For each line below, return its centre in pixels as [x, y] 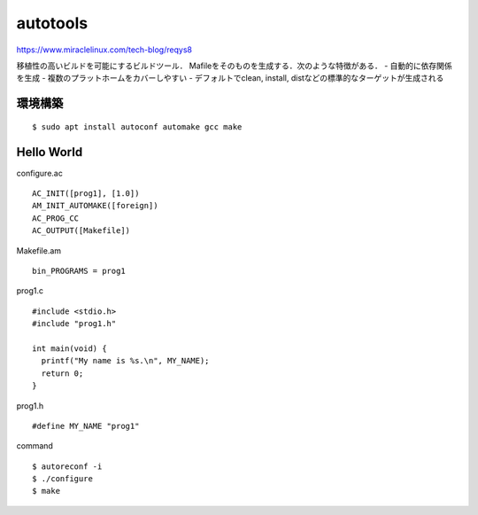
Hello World [50, 152]
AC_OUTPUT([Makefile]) [81, 231]
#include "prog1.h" [74, 324]
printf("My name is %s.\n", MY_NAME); [125, 361]
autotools [52, 23]
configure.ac [40, 173]
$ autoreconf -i [67, 466]
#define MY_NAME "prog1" [86, 426]
